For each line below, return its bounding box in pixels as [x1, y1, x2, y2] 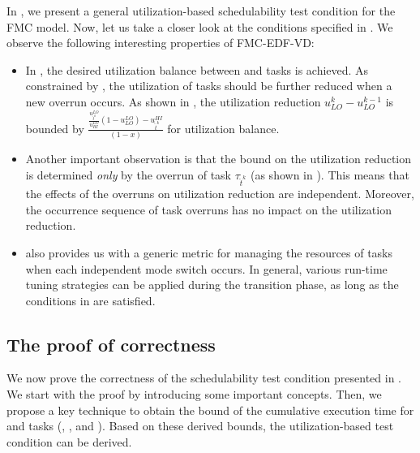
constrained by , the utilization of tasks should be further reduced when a [25, 77, 392, 94]
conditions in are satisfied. [25, 291, 156, 308]
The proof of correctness [6, 331, 216, 356]
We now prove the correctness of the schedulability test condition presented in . [6, 369, 402, 386]
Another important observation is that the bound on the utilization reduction [25, 150, 412, 167]
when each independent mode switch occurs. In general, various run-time [25, 260, 388, 277]
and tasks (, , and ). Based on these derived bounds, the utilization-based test [6, 417, 394, 434]
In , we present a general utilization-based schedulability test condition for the [6, 2, 396, 19]
